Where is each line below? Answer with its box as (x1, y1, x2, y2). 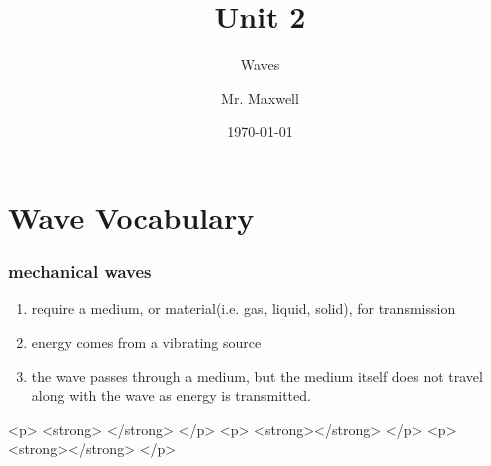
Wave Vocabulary (8, 196, 255, 237)
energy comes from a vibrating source (31, 331, 262, 352)
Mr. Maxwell (221, 87, 299, 108)
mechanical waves (8, 259, 152, 284)
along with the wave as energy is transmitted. (31, 385, 311, 406)
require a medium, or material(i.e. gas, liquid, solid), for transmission (31, 298, 456, 319)
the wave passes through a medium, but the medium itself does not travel (31, 365, 483, 386)
